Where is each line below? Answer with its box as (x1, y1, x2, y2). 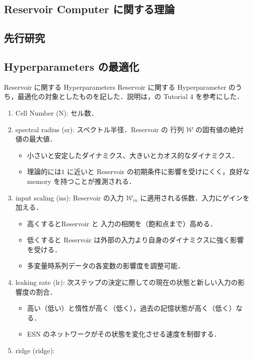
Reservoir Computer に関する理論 (4, 1, 175, 17)
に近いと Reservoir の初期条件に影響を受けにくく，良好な (67, 166, 250, 177)
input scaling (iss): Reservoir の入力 (15, 192, 124, 202)
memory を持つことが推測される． (27, 176, 136, 186)
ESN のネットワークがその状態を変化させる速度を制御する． (27, 329, 221, 339)
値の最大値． (15, 134, 57, 144)
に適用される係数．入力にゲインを (140, 192, 250, 202)
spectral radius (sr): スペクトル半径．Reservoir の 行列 (15, 124, 184, 134)
